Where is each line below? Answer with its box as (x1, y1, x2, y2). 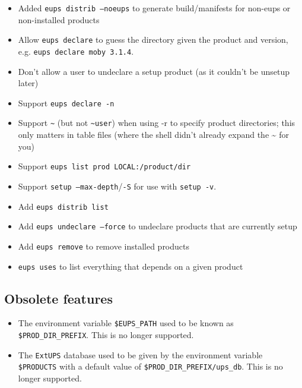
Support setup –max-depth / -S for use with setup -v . (18, 179, 217, 192)
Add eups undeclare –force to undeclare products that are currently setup (18, 220, 297, 232)
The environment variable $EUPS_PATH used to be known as (18, 317, 234, 329)
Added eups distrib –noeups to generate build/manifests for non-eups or (18, 2, 291, 14)
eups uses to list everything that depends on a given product (18, 260, 243, 272)
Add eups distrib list (18, 200, 109, 212)
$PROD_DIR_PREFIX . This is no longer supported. (18, 329, 194, 341)
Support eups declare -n (18, 96, 115, 109)
